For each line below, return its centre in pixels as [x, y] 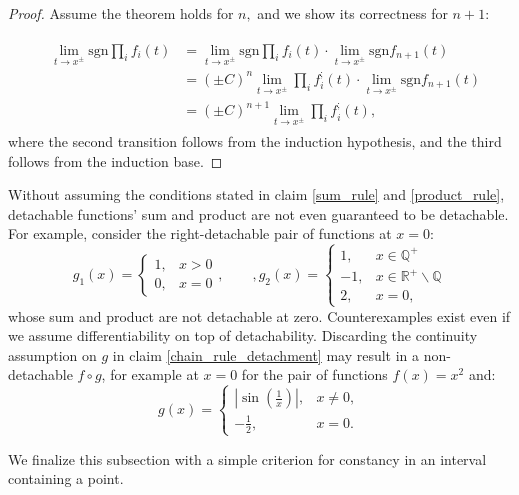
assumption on [52, 354]
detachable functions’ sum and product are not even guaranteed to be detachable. [258, 213]
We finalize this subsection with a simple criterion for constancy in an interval [247, 458]
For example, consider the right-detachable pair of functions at [200, 233]
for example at [154, 374]
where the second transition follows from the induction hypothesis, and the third [255, 141]
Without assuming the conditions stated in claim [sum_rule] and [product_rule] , [256, 194]
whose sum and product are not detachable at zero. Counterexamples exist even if [259, 315]
